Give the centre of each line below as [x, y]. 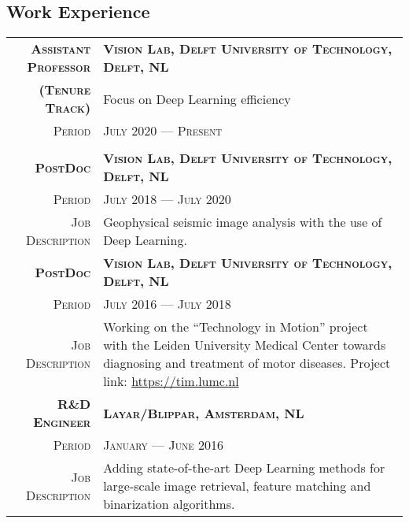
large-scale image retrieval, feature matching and [237, 486]
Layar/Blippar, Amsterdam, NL [204, 413]
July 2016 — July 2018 [167, 304]
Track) [68, 108]
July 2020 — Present [163, 131]
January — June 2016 [163, 445]
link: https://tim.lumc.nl [171, 381]
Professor [59, 67]
